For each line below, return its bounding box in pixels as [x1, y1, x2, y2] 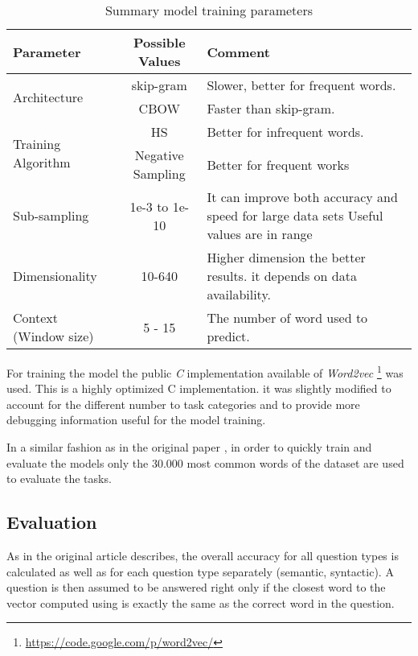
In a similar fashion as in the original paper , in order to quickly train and [6, 439, 372, 456]
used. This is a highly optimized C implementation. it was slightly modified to [6, 380, 391, 397]
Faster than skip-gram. [207, 99, 335, 118]
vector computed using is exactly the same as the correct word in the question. [6, 594, 395, 611]
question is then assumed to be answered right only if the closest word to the [6, 579, 386, 596]
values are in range [207, 225, 313, 243]
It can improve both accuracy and [207, 188, 398, 206]
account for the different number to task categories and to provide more [6, 395, 360, 412]
